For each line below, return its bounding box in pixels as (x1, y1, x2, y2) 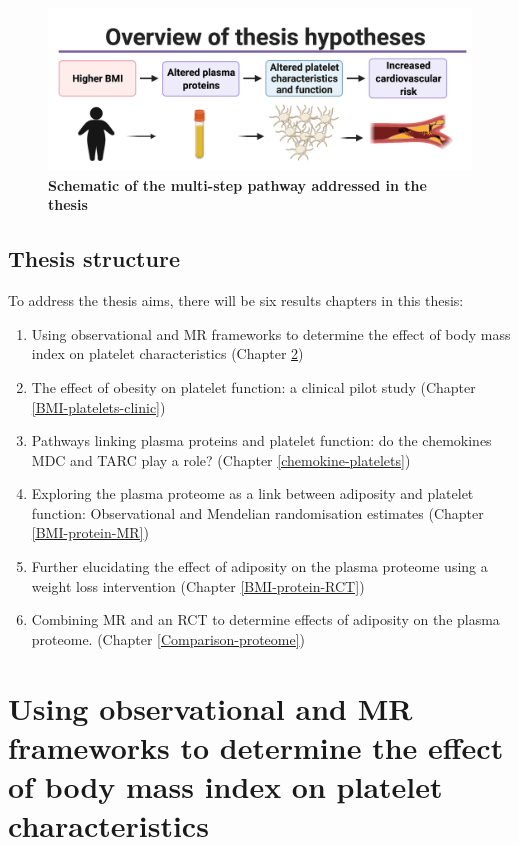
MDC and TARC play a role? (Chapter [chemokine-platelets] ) (31, 449, 411, 470)
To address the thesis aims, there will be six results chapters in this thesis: (8, 290, 464, 311)
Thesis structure (8, 243, 180, 274)
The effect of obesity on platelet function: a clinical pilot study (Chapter (31, 376, 476, 397)
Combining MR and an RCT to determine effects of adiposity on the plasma (31, 609, 500, 630)
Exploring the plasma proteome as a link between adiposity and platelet (31, 483, 474, 504)
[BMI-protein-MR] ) (31, 522, 149, 543)
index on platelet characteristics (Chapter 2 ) (31, 343, 304, 364)
